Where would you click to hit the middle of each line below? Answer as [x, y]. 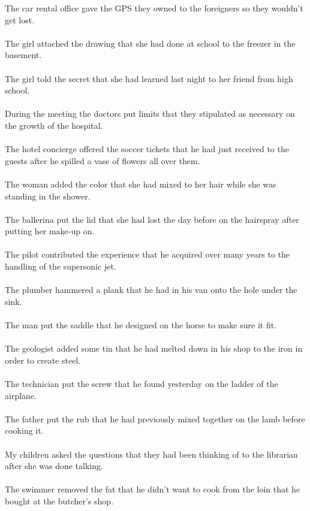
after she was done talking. [54, 466]
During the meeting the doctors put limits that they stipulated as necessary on [150, 114]
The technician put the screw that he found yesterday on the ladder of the [142, 383]
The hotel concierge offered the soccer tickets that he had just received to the [147, 149]
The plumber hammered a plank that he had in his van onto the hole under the [151, 290]
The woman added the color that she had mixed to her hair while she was [141, 184]
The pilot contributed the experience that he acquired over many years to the [148, 254]
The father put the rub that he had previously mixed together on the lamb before [155, 418]
